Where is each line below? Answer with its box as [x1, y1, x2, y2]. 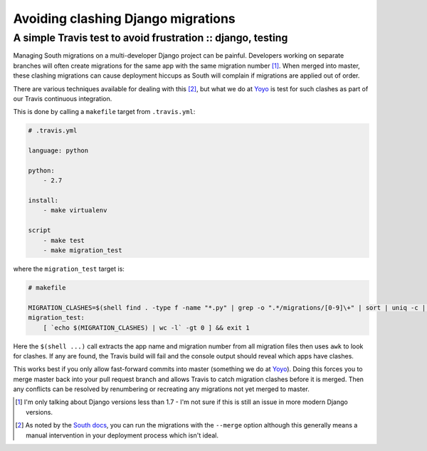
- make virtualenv [43, 207, 107, 214]
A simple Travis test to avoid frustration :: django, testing [13, 31, 288, 44]
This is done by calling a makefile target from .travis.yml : [13, 108, 196, 116]
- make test [43, 236, 85, 244]
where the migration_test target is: [13, 264, 125, 273]
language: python [28, 147, 89, 155]
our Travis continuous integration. [13, 94, 112, 103]
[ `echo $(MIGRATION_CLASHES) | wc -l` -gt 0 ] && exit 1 [43, 323, 250, 331]
